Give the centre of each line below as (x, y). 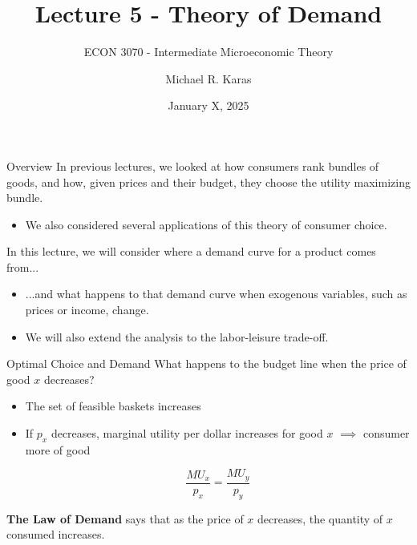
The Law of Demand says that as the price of (125, 518)
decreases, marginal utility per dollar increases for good (187, 433)
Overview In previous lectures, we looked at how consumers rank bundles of (193, 166)
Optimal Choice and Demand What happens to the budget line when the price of (206, 363)
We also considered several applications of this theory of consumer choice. (206, 224)
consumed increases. (56, 534)
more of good (58, 449)
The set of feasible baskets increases (113, 406)
